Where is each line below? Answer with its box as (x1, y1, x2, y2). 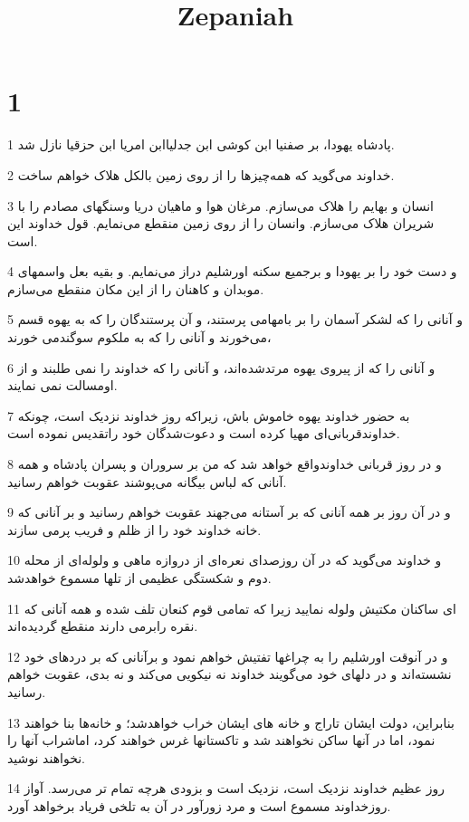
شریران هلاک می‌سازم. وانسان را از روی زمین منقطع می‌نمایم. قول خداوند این (7, 214, 435, 233)
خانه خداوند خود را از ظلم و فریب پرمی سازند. (7, 520, 262, 539)
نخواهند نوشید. (7, 748, 86, 767)
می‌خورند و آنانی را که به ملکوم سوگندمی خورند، (7, 328, 272, 347)
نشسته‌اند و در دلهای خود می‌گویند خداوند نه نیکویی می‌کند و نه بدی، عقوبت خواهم (7, 664, 452, 683)
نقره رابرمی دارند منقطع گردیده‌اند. (7, 616, 198, 636)
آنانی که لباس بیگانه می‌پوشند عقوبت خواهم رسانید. (7, 472, 287, 491)
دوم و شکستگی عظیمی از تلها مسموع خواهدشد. (7, 569, 272, 587)
